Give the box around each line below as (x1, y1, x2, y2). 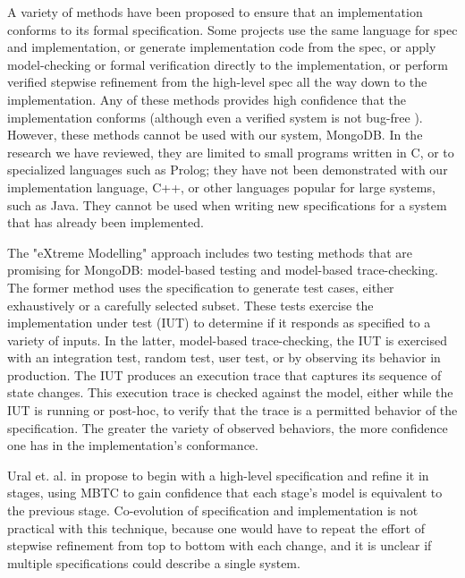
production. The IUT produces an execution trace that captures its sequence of (7, 365, 442, 384)
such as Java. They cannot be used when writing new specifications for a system (7, 195, 447, 214)
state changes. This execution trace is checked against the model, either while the (7, 383, 453, 402)
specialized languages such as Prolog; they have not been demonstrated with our (7, 160, 448, 179)
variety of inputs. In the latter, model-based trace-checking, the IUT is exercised (7, 330, 447, 349)
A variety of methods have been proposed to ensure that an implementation (7, 3, 423, 21)
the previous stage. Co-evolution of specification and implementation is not (7, 501, 418, 520)
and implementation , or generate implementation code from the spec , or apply (7, 38, 436, 56)
